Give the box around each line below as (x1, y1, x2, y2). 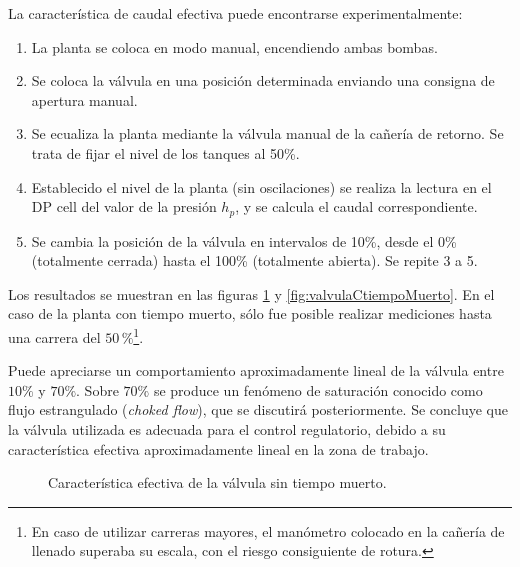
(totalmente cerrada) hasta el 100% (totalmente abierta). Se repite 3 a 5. (31, 250, 478, 271)
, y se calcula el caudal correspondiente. (235, 196, 478, 217)
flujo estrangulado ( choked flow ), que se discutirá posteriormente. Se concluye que (8, 399, 508, 420)
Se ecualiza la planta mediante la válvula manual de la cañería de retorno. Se (31, 123, 504, 144)
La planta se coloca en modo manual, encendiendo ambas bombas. (31, 36, 438, 57)
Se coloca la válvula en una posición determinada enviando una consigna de (31, 70, 495, 91)
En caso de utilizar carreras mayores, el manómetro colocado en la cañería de (31, 520, 505, 541)
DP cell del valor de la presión (31, 196, 217, 217)
